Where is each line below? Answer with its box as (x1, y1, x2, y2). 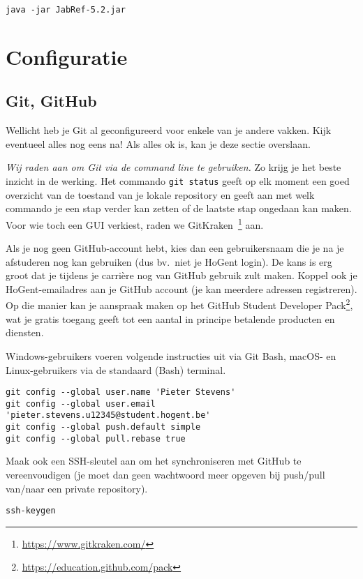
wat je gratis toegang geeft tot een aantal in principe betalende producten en (6, 311, 335, 326)
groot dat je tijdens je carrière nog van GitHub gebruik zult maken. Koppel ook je (6, 268, 357, 283)
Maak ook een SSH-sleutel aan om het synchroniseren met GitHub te (6, 453, 302, 468)
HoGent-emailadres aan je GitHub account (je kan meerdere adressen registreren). (6, 281, 357, 296)
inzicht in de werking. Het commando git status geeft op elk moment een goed (6, 174, 350, 188)
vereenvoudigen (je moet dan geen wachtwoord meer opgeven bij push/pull (6, 467, 325, 481)
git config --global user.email (6, 398, 156, 409)
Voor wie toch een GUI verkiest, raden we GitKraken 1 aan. (6, 215, 264, 232)
